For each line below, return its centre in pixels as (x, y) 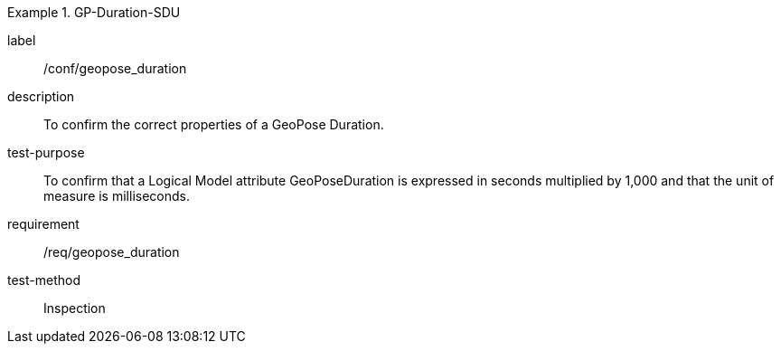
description (41, 96)
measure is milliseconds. (117, 196)
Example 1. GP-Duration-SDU (94, 12)
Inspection (75, 308)
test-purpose (46, 152)
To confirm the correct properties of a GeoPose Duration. (214, 124)
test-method (44, 280)
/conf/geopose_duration (115, 68)
